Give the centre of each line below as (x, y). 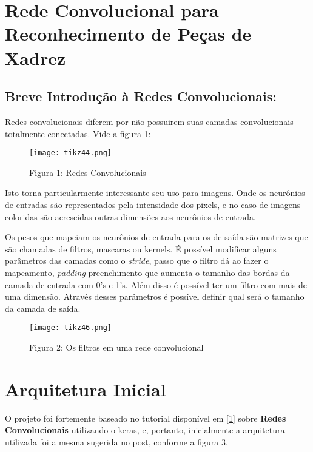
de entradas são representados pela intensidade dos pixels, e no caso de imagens (153, 204)
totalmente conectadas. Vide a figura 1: (78, 133)
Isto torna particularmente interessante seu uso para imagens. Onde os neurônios (155, 193)
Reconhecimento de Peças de (128, 34)
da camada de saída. (43, 308)
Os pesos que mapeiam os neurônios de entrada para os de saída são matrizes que (156, 237)
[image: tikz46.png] (71, 328)
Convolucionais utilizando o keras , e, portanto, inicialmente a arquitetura (145, 430)
